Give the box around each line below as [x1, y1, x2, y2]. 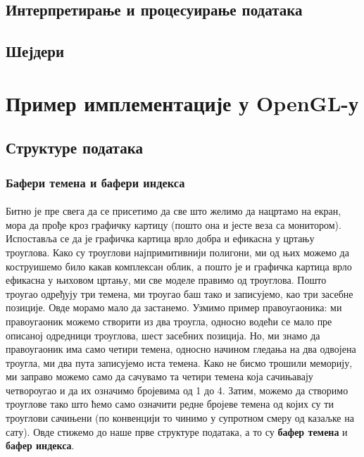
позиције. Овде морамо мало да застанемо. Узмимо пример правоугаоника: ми [6, 300, 342, 315]
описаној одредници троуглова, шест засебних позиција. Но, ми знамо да [6, 327, 320, 342]
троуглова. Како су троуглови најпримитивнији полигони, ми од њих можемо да [6, 244, 349, 259]
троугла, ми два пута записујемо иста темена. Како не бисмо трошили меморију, [6, 355, 353, 370]
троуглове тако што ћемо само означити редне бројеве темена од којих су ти [6, 396, 334, 411]
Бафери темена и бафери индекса [6, 173, 185, 191]
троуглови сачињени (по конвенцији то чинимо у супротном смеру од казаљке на [6, 411, 354, 425]
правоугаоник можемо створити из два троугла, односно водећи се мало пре [6, 313, 332, 328]
